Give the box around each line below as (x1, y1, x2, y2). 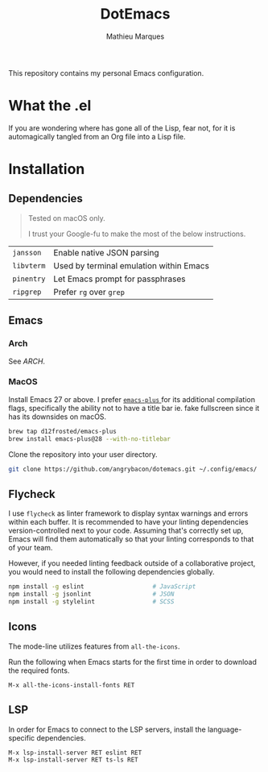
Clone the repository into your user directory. (8, 449, 159, 459)
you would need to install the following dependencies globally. (8, 567, 215, 577)
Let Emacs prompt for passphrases (53, 273, 187, 284)
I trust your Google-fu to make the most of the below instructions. (27, 229, 246, 239)
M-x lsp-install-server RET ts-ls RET (8, 755, 138, 764)
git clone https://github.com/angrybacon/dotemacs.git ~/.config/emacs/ (8, 465, 258, 473)
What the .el (8, 97, 92, 115)
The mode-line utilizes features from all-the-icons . (8, 641, 180, 651)
